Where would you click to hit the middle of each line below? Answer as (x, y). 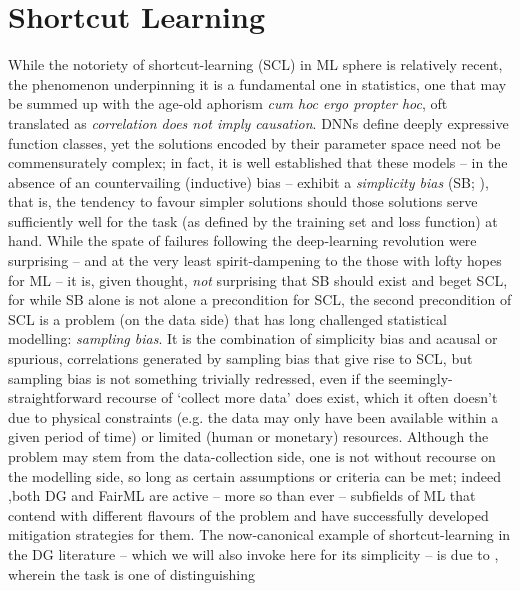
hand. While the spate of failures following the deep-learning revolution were (242, 240)
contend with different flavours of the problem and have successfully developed (248, 514)
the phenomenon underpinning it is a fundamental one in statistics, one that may (257, 83)
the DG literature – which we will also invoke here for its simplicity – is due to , (253, 553)
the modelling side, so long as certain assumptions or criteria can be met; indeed (254, 475)
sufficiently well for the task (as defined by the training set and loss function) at (253, 220)
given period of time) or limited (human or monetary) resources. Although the (248, 436)
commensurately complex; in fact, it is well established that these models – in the (258, 162)
